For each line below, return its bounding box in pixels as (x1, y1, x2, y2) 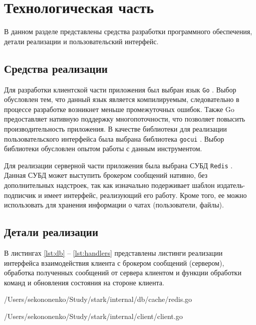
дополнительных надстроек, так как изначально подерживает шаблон (4, 180, 215, 190)
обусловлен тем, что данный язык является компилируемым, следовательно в (4, 94, 239, 104)
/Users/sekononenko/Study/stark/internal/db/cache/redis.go (4, 294, 192, 304)
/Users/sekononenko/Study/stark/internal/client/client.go (4, 311, 183, 321)
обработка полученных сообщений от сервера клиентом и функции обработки (4, 267, 241, 278)
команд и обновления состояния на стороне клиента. (4, 277, 164, 287)
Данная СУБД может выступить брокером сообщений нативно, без (4, 170, 208, 180)
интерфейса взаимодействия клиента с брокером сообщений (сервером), (4, 257, 224, 268)
